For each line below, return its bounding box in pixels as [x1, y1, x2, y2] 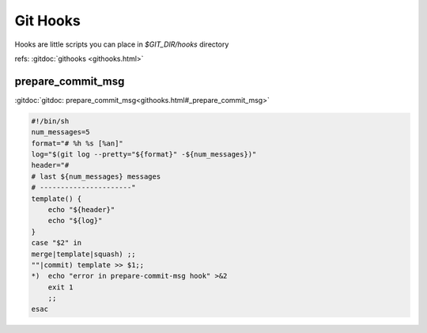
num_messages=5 [31, 127, 90, 137]
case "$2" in [31, 238, 82, 248]
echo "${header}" [47, 205, 115, 214]
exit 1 [47, 282, 74, 292]
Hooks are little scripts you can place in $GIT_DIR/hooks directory [14, 40, 229, 49]
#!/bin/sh [31, 116, 70, 126]
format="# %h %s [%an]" [31, 138, 124, 148]
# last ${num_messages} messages [31, 172, 161, 181]
